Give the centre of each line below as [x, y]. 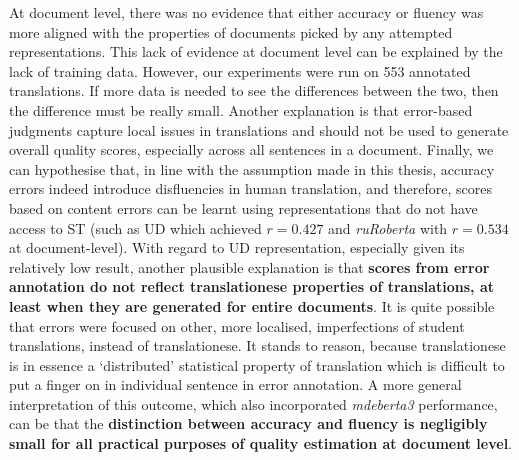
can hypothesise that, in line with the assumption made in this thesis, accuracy [252, 168]
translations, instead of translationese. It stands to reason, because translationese [257, 345]
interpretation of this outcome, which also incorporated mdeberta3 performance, [253, 403]
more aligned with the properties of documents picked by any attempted [231, 31]
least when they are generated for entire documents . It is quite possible [252, 305]
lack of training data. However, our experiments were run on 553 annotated [240, 70]
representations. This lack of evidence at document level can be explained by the [256, 51]
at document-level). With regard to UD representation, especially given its [237, 247]
